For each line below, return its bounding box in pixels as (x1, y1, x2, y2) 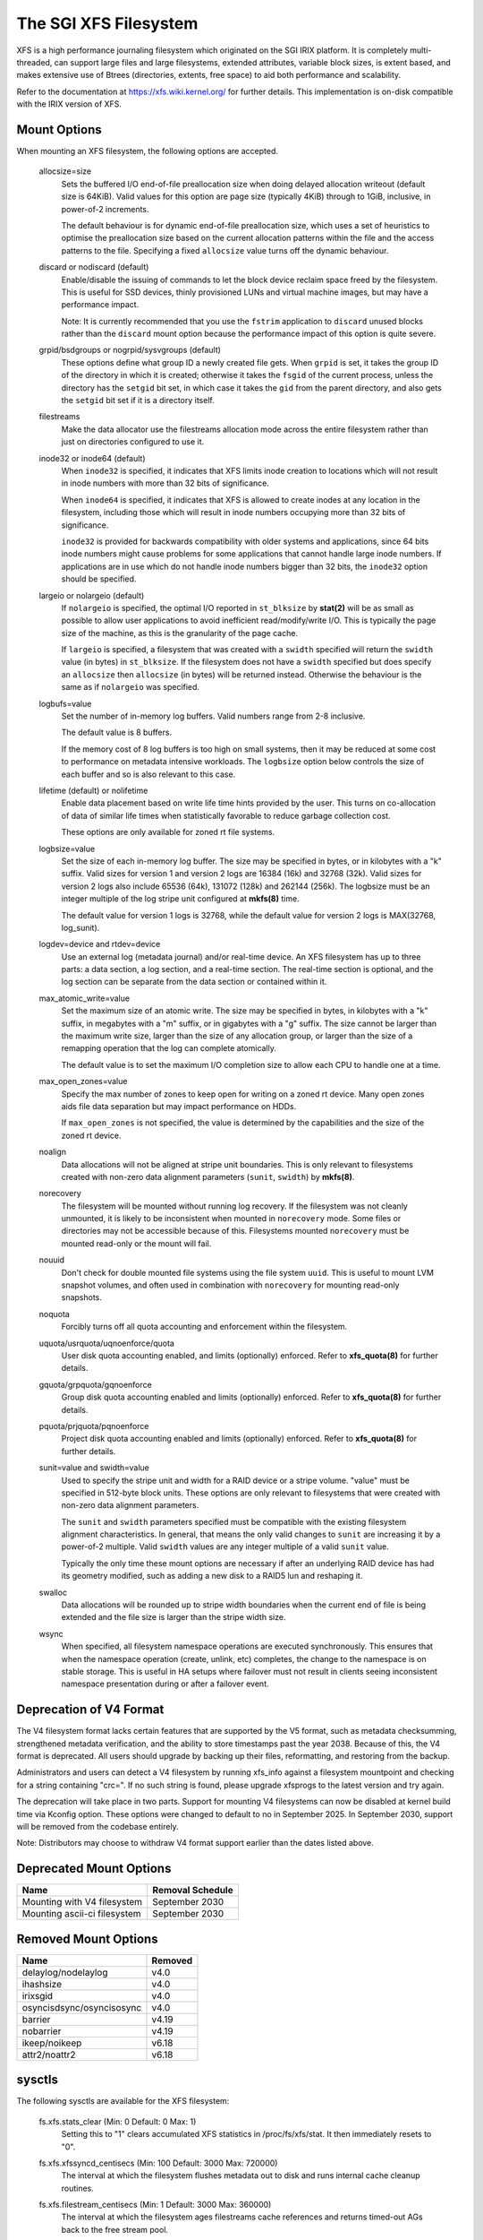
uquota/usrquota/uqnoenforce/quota (38, 1338, 174, 1348)
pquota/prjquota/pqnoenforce (38, 1420, 149, 1431)
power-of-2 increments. (61, 203, 149, 214)
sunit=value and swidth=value (38, 1462, 149, 1473)
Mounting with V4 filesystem (21, 1896, 143, 1908)
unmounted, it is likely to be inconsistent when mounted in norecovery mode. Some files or (61, 1213, 402, 1224)
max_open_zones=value (38, 1076, 128, 1087)
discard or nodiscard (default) (38, 262, 149, 272)
